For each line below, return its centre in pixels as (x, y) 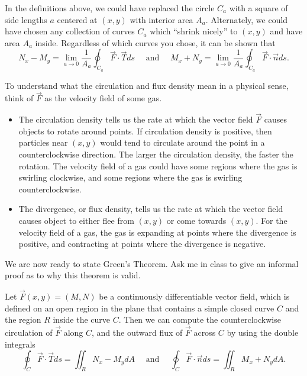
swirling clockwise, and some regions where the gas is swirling (130, 177)
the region (23, 319)
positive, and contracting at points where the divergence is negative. (142, 244)
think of (19, 98)
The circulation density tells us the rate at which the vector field (136, 119)
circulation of (29, 332)
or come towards (196, 220)
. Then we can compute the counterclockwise (200, 319)
